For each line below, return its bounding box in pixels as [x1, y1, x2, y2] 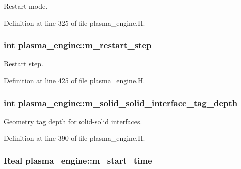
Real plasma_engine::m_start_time [4, 154, 152, 166]
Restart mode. [4, 1, 48, 11]
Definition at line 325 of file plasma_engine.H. [4, 17, 145, 28]
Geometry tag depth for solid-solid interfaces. [4, 116, 142, 126]
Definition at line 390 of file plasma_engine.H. [4, 133, 145, 143]
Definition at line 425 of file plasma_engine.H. [4, 75, 145, 85]
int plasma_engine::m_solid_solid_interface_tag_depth [4, 96, 238, 109]
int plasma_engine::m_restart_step [4, 39, 152, 51]
